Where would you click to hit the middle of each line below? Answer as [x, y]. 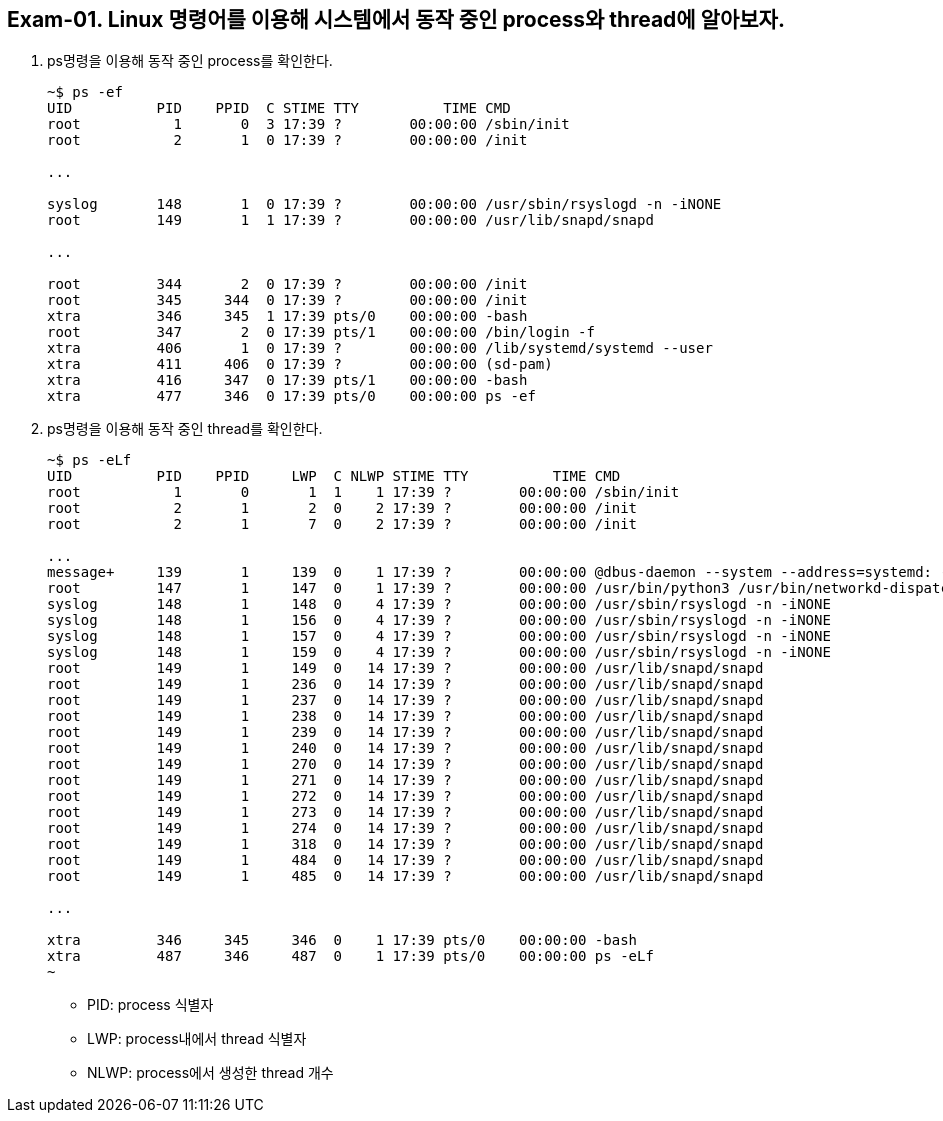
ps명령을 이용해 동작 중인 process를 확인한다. [190, 61]
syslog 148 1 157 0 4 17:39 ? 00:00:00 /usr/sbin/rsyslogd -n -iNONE [439, 636]
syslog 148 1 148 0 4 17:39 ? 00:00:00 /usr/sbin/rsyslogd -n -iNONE [439, 604]
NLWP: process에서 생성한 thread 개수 [210, 1073]
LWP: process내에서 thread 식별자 [197, 1039]
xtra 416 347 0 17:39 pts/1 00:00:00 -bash [287, 380]
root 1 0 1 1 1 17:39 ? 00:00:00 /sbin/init [363, 492]
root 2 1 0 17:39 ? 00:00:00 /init [287, 140]
